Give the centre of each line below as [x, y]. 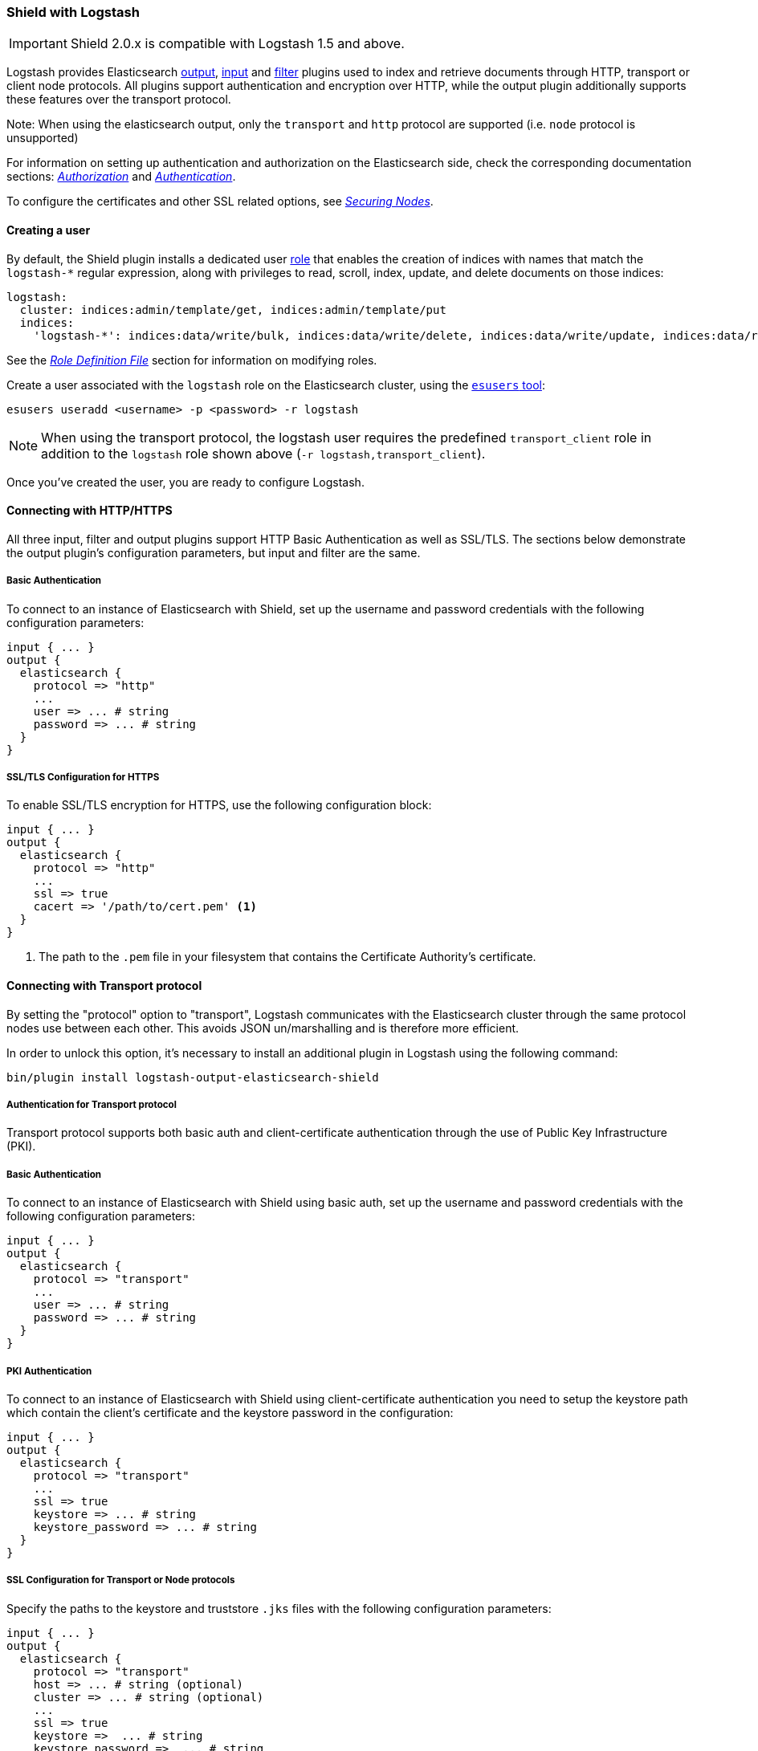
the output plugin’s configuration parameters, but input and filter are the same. [214, 552]
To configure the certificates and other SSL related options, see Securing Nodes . [220, 202]
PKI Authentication [49, 1371]
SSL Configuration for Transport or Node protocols [121, 1580]
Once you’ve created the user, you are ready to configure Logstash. [185, 482]
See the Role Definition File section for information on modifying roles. [192, 360]
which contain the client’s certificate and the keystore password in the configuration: [230, 1412]
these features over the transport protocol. [119, 100]
